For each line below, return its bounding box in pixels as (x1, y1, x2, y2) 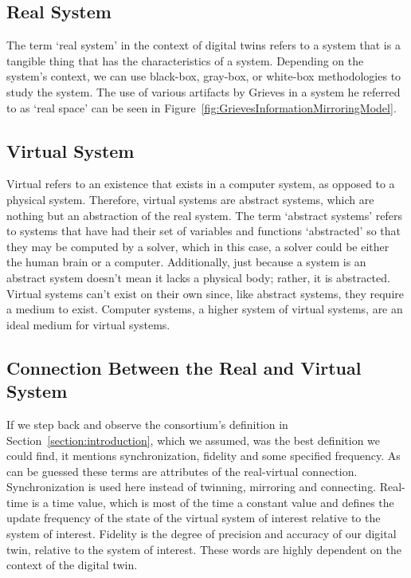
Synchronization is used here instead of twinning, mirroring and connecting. (6, 478, 377, 495)
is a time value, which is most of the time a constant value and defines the (31, 493, 394, 510)
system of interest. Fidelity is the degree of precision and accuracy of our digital (6, 525, 397, 542)
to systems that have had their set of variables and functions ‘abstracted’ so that (6, 222, 401, 239)
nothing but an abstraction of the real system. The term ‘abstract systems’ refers (6, 206, 403, 223)
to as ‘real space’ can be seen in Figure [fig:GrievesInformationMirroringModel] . (6, 99, 397, 116)
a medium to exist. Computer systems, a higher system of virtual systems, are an (6, 301, 403, 317)
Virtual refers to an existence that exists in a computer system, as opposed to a (6, 175, 395, 192)
